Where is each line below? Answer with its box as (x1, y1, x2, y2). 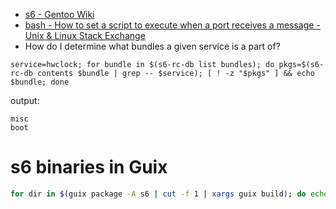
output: (10, 95, 40, 106)
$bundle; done (10, 77, 70, 87)
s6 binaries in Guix (10, 156, 168, 179)
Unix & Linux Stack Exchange (24, 30, 146, 41)
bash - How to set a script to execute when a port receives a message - (24, 19, 321, 31)
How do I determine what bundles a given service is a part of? (24, 40, 281, 52)
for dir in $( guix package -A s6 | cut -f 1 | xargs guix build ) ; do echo (10, 189, 329, 199)
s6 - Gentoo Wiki (24, 9, 95, 20)
